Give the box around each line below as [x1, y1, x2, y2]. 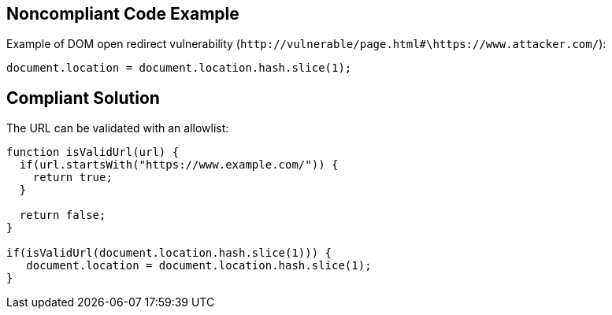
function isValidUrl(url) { [6, 146, 180, 159]
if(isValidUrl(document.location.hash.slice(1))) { [6, 246, 332, 260]
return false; [19, 209, 106, 222]
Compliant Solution [6, 87, 160, 108]
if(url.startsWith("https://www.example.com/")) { [19, 158, 339, 172]
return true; [32, 171, 113, 184]
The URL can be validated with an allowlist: [6, 121, 229, 135]
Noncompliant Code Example [6, 4, 239, 24]
